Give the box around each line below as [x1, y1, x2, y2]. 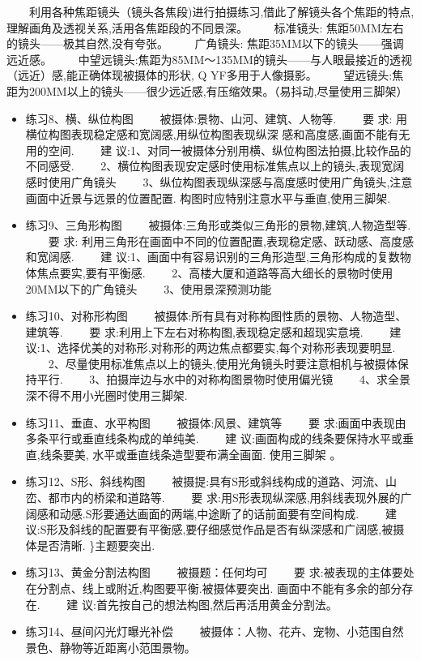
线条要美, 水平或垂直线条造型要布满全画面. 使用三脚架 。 [40, 445, 342, 462]
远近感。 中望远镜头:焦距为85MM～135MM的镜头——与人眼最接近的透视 [6, 50, 412, 67]
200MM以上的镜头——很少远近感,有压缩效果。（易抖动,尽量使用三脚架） [28, 82, 408, 99]
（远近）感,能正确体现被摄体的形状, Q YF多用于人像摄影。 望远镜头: [6, 67, 393, 84]
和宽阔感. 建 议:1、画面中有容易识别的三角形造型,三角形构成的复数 [25, 248, 400, 265]
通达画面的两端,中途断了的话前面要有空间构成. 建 [114, 504, 397, 522]
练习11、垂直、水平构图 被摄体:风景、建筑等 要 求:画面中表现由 [25, 414, 406, 431]
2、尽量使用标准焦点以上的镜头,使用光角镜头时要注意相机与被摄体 [48, 354, 398, 371]
